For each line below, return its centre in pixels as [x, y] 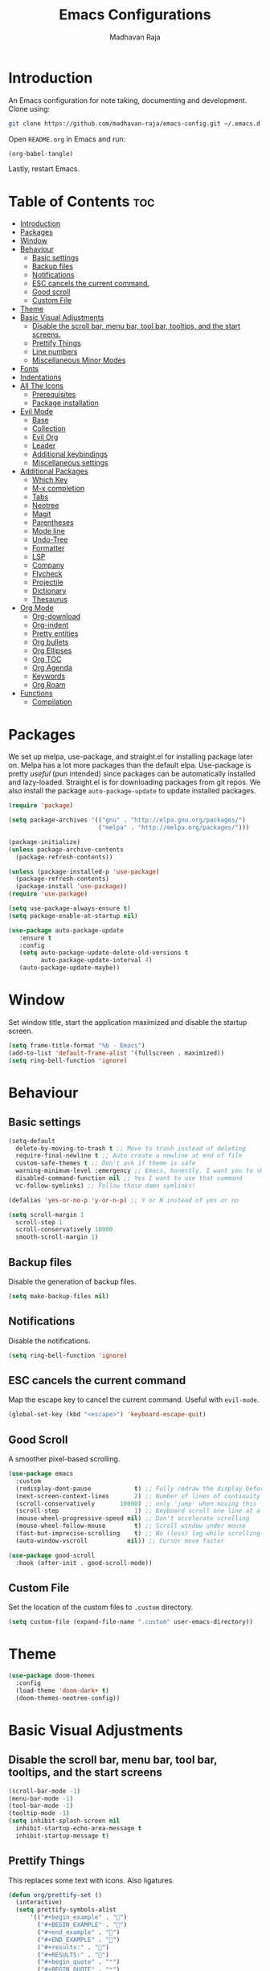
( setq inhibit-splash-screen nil [64, 1821]
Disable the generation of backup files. [72, 1281]
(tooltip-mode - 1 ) [39, 1813]
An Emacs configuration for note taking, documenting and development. [128, 100]
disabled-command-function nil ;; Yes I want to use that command [129, 1178]
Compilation [52, 702]
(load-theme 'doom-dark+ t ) [63, 1690]
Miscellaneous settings [70, 463]
